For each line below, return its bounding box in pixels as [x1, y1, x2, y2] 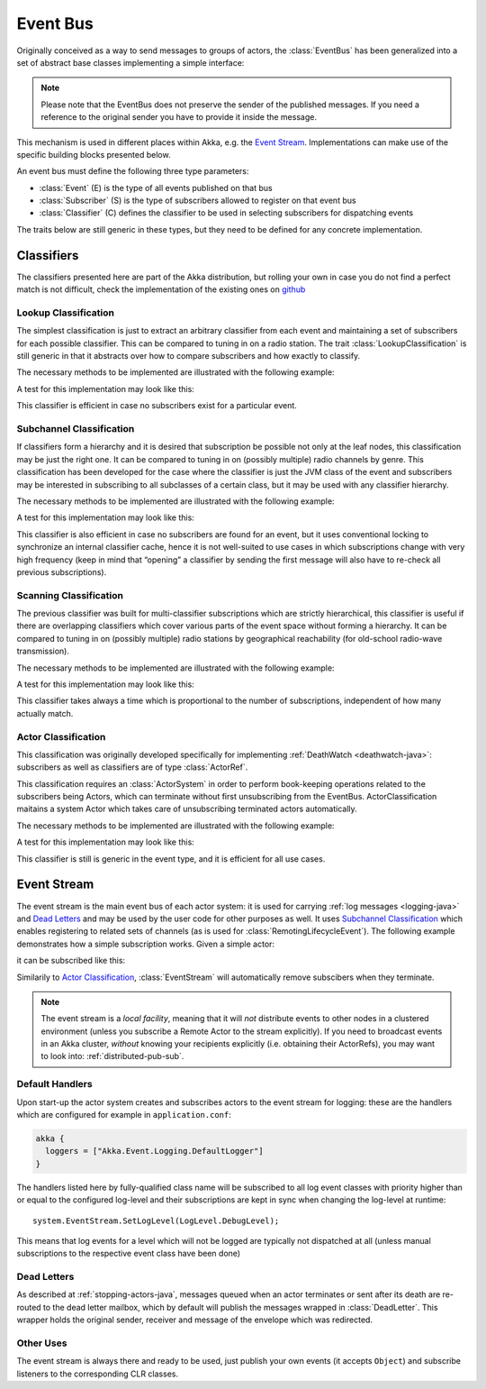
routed [16, 1302, 41, 1312]
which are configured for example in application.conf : [16, 1109, 231, 1119]
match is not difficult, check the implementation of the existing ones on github [16, 284, 306, 295]
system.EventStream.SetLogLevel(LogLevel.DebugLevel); [32, 1215, 280, 1226]
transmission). [16, 645, 70, 657]
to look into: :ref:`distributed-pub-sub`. [40, 1051, 184, 1062]
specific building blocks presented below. [16, 149, 171, 160]
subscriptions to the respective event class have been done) [16, 1248, 241, 1259]
